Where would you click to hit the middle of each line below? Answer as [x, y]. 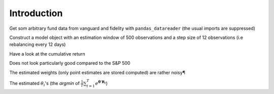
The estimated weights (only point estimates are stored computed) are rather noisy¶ [97, 72]
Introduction [36, 13]
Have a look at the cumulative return [47, 54]
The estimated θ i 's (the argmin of [44, 84]
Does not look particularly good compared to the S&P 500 [70, 63]
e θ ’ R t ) [101, 83]
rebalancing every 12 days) [38, 44]
